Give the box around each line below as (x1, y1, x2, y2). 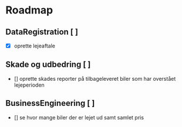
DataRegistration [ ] (5, 27, 79, 37)
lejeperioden (14, 81, 45, 88)
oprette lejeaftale (14, 42, 55, 49)
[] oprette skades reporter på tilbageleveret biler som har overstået (14, 75, 176, 82)
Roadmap (5, 4, 53, 17)
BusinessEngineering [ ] (5, 98, 95, 108)
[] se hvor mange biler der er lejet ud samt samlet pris (14, 114, 144, 121)
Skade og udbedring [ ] (5, 60, 91, 70)
